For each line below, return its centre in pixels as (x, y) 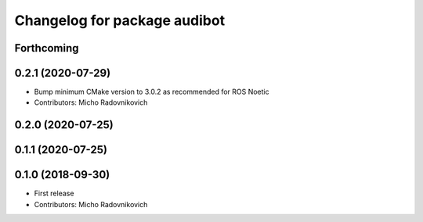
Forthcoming (47, 48)
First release (54, 193)
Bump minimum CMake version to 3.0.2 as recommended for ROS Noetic (152, 92)
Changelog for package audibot (120, 20)
